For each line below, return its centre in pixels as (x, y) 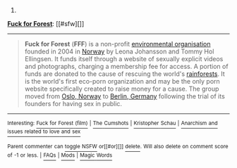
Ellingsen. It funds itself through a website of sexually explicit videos (124, 59)
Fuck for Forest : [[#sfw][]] (46, 24)
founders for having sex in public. (73, 104)
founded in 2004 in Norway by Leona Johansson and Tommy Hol (119, 51)
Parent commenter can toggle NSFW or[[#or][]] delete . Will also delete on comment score (118, 147)
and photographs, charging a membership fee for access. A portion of (126, 66)
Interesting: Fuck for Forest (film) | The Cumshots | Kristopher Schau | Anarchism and (113, 123)
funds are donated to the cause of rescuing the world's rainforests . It (125, 74)
